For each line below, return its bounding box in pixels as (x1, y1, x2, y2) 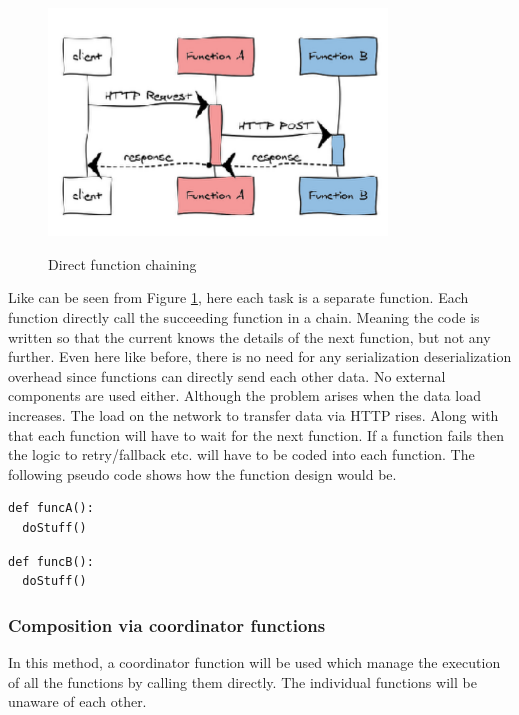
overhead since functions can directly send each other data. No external (8, 365, 446, 386)
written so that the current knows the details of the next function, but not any (8, 326, 491, 347)
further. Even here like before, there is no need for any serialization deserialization (8, 346, 512, 367)
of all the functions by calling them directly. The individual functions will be (8, 671, 477, 692)
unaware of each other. (8, 691, 147, 712)
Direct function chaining (48, 253, 197, 274)
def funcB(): (8, 554, 94, 569)
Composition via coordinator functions (8, 612, 326, 637)
